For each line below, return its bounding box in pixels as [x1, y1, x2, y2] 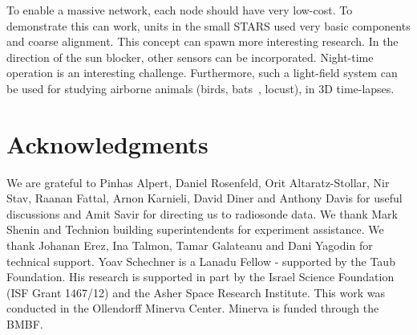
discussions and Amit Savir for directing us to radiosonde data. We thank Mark [6, 205, 398, 222]
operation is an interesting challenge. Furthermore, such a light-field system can [6, 64, 398, 81]
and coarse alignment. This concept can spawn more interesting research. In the [6, 33, 399, 50]
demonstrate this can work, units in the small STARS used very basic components [6, 17, 411, 34]
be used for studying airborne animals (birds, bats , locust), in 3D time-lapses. [6, 80, 395, 96]
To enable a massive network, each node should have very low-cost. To [6, 2, 353, 18]
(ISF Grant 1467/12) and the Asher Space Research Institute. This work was [6, 284, 385, 300]
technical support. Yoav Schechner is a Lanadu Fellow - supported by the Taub [6, 252, 395, 269]
